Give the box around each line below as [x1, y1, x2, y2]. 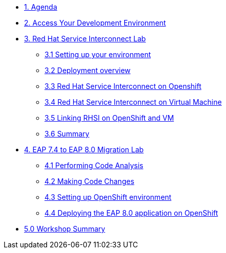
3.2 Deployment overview [44, 66, 131, 75]
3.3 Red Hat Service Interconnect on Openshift [44, 82, 201, 90]
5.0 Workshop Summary [24, 224, 105, 233]
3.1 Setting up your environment [44, 50, 151, 59]
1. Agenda [24, 3, 57, 11]
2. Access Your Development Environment [24, 18, 166, 27]
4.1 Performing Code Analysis [44, 161, 144, 170]
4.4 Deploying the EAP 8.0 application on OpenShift [44, 209, 218, 217]
